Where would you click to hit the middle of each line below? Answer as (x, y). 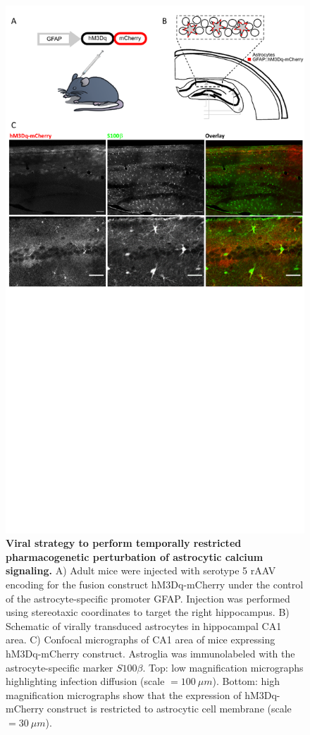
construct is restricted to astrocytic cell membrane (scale (169, 709)
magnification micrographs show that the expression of (124, 694)
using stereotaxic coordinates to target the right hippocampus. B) (148, 612)
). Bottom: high (246, 681)
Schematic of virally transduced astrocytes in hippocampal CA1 (144, 625)
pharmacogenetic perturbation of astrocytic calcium (135, 556)
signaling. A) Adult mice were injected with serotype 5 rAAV (141, 570)
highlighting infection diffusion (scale (85, 681)
